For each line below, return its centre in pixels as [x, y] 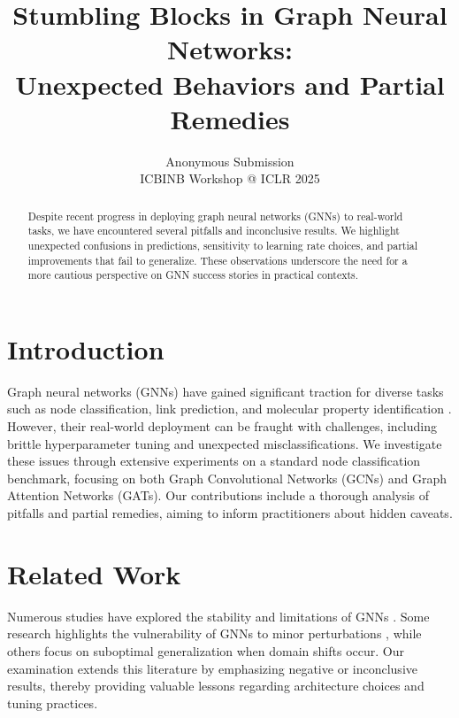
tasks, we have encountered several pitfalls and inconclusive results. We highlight [214, 231]
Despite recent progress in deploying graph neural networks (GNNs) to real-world [215, 216]
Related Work [94, 573]
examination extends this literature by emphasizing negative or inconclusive [212, 668]
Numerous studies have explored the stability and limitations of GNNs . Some [218, 616]
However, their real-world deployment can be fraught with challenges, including [222, 426]
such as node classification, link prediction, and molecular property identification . [229, 409]
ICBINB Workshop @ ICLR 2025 [230, 178]
